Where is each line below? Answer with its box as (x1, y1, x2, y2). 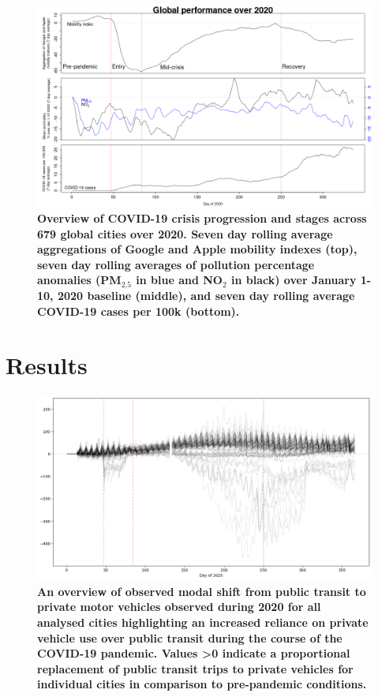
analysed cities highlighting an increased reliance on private (37, 613, 369, 630)
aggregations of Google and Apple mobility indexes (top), (37, 241, 357, 257)
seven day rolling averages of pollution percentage (37, 256, 315, 272)
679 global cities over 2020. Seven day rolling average (37, 225, 333, 242)
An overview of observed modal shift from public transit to (37, 583, 366, 599)
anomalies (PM (37, 272, 122, 288)
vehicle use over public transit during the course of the (37, 629, 342, 646)
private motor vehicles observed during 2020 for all (37, 598, 321, 615)
